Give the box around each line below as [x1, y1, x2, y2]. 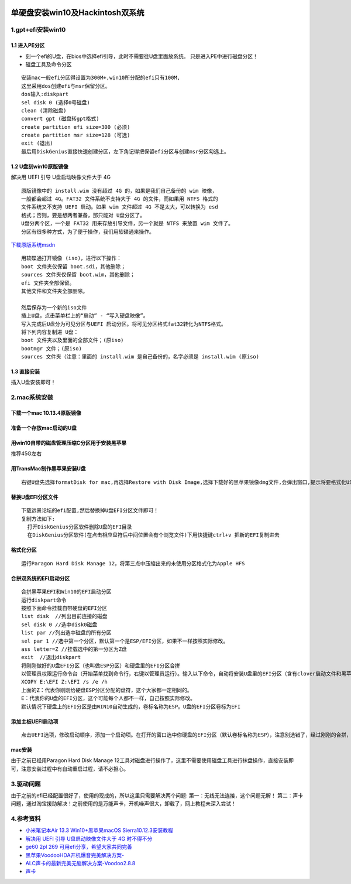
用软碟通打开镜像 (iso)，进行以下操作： [21, 255, 122, 262]
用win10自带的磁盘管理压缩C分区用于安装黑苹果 [11, 439, 127, 446]
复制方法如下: [21, 516, 56, 522]
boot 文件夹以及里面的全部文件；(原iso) [21, 337, 124, 344]
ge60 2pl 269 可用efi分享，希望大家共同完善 [25, 844, 133, 851]
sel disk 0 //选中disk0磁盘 [21, 621, 98, 628]
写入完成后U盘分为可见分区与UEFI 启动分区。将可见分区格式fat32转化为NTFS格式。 [21, 320, 226, 327]
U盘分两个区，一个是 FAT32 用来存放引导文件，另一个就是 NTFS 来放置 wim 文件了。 [21, 220, 234, 227]
